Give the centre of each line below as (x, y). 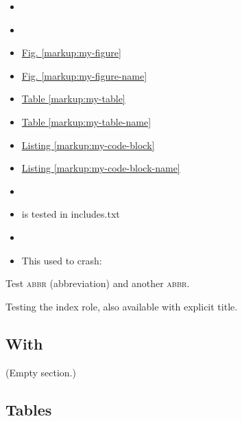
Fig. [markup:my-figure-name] (84, 75)
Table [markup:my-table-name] (86, 121)
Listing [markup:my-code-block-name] (101, 168)
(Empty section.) (41, 372)
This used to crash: (62, 260)
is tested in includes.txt (71, 214)
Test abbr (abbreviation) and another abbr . (98, 283)
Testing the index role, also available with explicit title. (122, 306)
